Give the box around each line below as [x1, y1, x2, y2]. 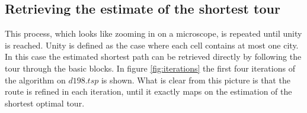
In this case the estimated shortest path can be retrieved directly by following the [5, 50, 302, 63]
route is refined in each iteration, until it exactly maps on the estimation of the [5, 85, 292, 98]
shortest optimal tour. [5, 96, 85, 109]
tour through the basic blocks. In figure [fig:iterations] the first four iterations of [5, 62, 295, 74]
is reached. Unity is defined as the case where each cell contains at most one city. [5, 38, 299, 51]
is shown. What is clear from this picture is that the [101, 73, 290, 86]
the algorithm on [5, 73, 66, 86]
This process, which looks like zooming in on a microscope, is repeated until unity [5, 27, 302, 40]
